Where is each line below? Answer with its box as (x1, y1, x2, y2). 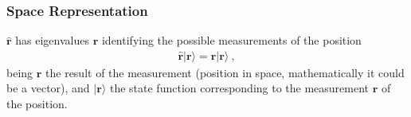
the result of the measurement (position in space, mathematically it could (45, 64, 405, 80)
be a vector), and (6, 80, 90, 96)
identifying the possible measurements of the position (101, 32, 362, 49)
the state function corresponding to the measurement (109, 80, 370, 96)
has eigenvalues (15, 32, 89, 49)
